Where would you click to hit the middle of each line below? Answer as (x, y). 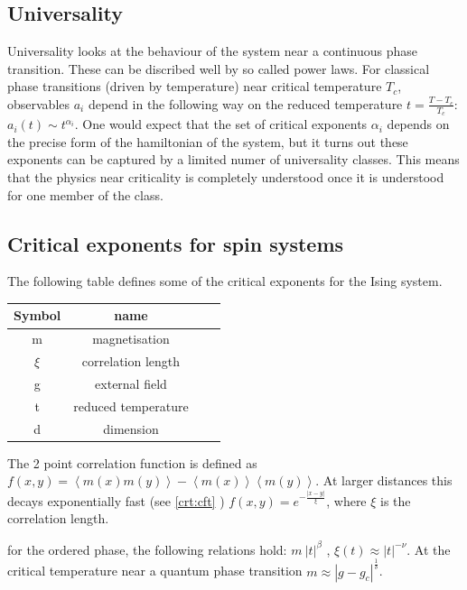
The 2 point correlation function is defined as (132, 462)
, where (346, 500)
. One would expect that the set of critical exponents (221, 124)
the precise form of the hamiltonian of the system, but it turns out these (208, 141)
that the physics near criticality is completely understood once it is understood (226, 177)
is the (396, 500)
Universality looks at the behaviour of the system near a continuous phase (213, 51)
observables (39, 103)
